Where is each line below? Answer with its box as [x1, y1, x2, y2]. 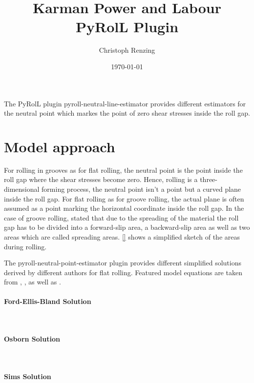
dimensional [4, 184, 40, 194]
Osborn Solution [4, 333, 60, 343]
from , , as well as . [4, 277, 61, 287]
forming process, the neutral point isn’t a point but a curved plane [42, 184, 241, 194]
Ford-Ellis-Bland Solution [4, 296, 91, 306]
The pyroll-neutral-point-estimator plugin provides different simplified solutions [4, 258, 241, 268]
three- [200, 174, 217, 184]
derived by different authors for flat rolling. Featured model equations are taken [4, 267, 242, 277]
